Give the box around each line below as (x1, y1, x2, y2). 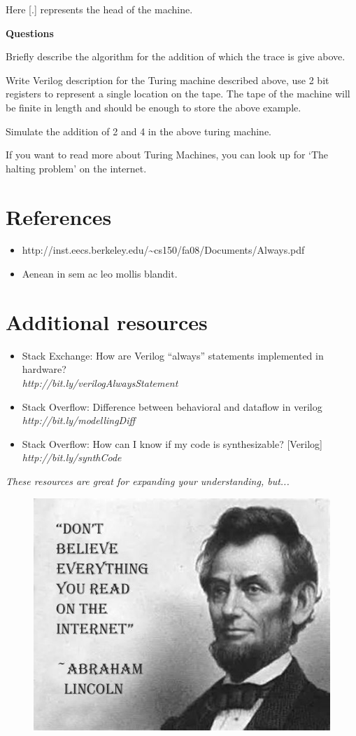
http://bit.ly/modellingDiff (22, 413, 136, 428)
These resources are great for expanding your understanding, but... (6, 473, 290, 488)
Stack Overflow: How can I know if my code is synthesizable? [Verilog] (22, 436, 323, 451)
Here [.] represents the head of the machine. (6, 2, 193, 16)
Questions (6, 25, 54, 40)
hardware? (22, 362, 66, 376)
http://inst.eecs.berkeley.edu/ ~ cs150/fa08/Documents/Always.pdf (22, 243, 305, 257)
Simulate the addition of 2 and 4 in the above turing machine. (6, 123, 272, 138)
